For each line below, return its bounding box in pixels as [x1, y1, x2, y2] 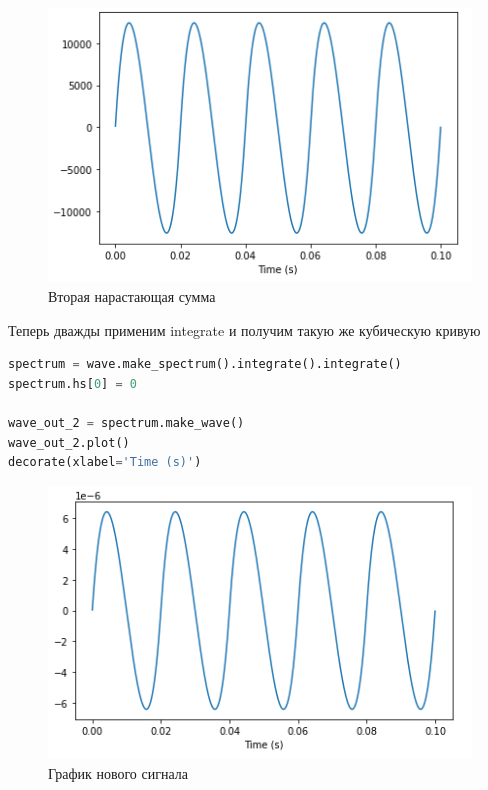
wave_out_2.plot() [8, 435, 130, 450]
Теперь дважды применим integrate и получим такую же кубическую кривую [8, 319, 481, 340]
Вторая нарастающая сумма [48, 286, 216, 307]
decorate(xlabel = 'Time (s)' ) [8, 455, 202, 470]
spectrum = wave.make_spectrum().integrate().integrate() [8, 357, 402, 372]
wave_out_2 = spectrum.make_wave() [8, 416, 245, 431]
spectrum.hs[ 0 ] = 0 [8, 376, 137, 391]
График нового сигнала [48, 763, 188, 783]
